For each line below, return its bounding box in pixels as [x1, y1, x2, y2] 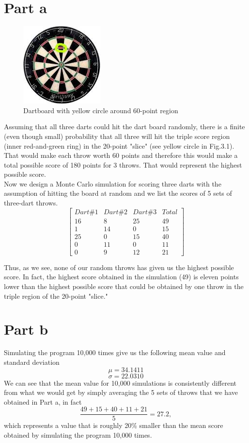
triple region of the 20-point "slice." [4, 290, 108, 301]
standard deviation [4, 357, 60, 367]
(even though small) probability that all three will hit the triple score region [4, 131, 230, 141]
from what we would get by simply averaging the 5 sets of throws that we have [4, 387, 238, 397]
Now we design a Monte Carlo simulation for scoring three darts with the [4, 178, 221, 188]
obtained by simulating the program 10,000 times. [4, 429, 152, 440]
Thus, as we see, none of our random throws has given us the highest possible [4, 262, 234, 272]
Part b [4, 319, 48, 339]
